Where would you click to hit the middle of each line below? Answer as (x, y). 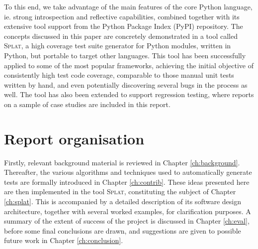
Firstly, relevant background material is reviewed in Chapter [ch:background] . (122, 162)
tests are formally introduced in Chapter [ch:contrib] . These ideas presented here (127, 182)
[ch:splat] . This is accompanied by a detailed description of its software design (123, 201)
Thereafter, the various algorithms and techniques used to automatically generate (128, 172)
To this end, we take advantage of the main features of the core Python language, (128, 6)
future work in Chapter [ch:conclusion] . (64, 240)
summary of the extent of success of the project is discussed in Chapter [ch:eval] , (127, 221)
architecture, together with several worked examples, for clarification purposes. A (128, 211)
